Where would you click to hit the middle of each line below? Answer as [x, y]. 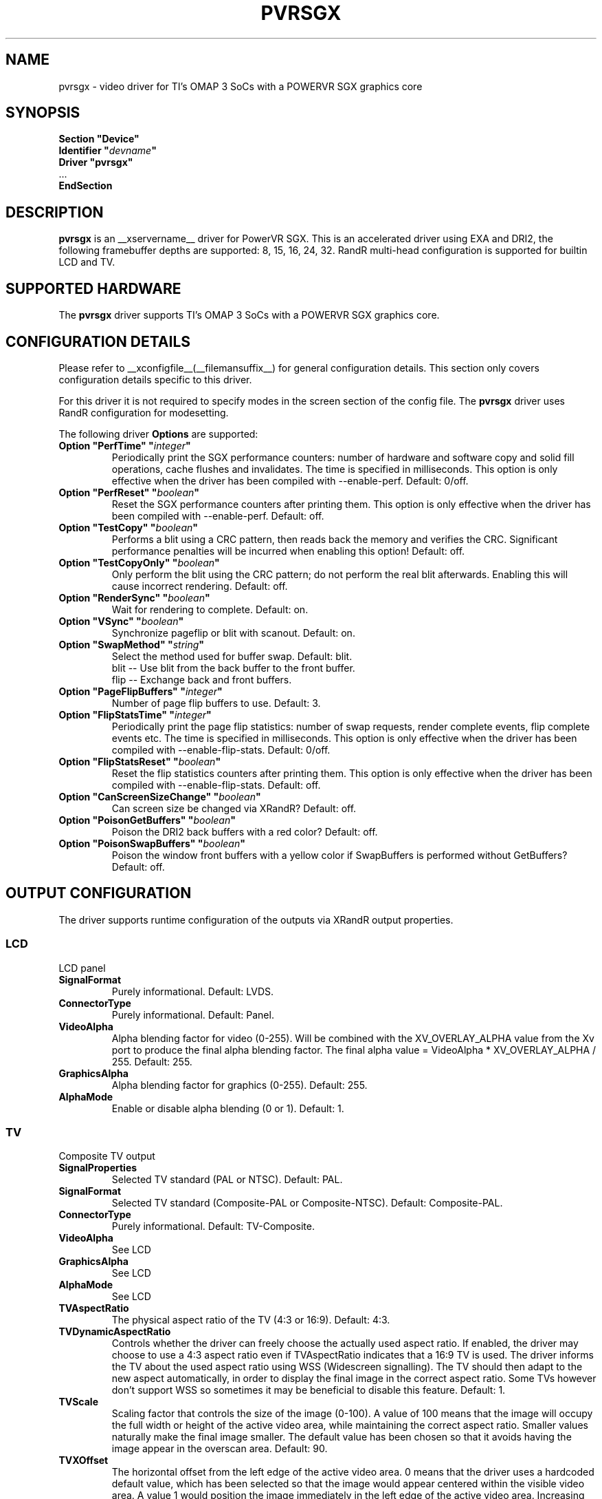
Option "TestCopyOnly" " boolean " [139, 562]
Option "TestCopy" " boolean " [128, 527]
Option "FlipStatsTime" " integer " [135, 714]
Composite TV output [107, 1156]
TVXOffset [83, 1460]
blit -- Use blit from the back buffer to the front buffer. [233, 668]
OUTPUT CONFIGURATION [99, 893]
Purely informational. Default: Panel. [193, 1014]
